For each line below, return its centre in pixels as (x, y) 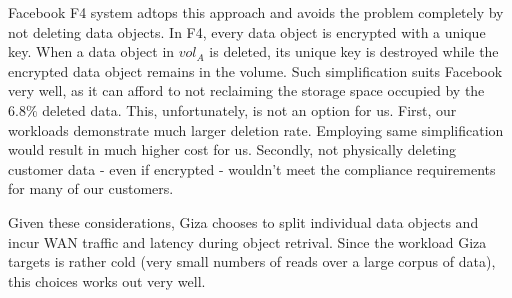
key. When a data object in (91, 51)
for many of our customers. (91, 188)
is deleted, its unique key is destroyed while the (354, 51)
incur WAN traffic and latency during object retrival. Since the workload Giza (247, 241)
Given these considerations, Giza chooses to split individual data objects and (243, 221)
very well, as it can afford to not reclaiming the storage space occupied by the (246, 90)
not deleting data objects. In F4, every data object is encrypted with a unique (247, 31)
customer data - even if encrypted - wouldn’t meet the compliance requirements (252, 168)
